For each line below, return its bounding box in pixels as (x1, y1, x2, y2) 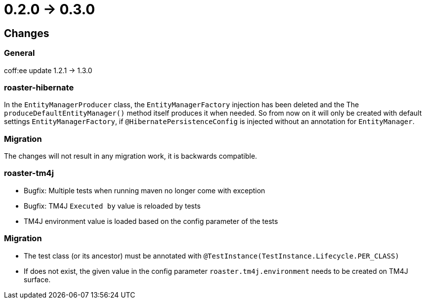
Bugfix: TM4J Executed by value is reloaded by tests (24, 201, 201, 210)
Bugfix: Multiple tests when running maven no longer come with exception (24, 186, 265, 195)
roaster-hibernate (4, 82, 74, 92)
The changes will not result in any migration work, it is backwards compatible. (4, 152, 257, 161)
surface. (24, 275, 51, 284)
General (4, 48, 35, 58)
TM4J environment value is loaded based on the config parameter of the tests (24, 216, 278, 225)
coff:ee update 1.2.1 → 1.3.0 (4, 66, 92, 75)
